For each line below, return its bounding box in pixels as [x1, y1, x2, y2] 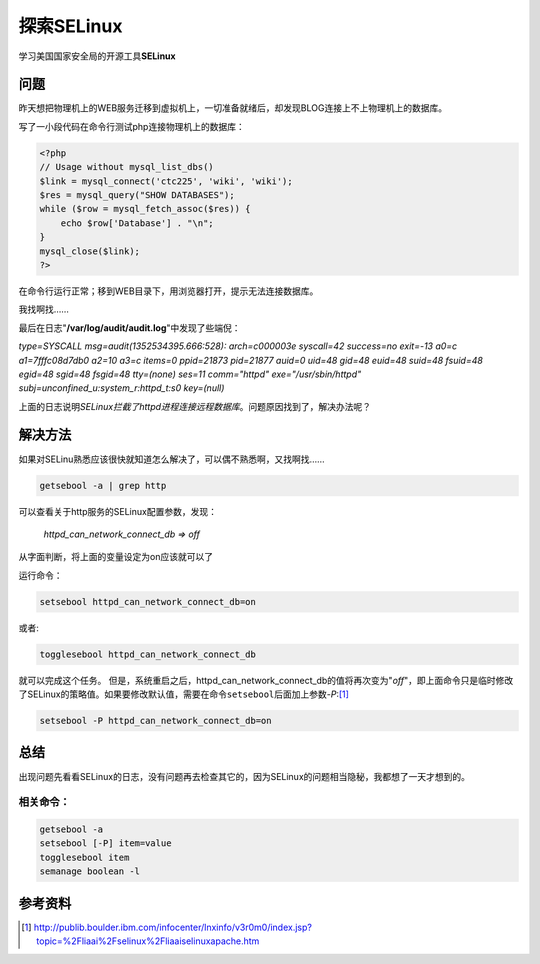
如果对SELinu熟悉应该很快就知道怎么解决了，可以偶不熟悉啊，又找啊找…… [18, 453, 325, 465]
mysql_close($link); [39, 245, 140, 257]
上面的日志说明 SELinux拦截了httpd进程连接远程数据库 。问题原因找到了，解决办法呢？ [18, 400, 372, 412]
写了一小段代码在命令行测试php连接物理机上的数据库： [18, 120, 245, 132]
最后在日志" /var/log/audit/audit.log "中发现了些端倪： [18, 321, 241, 334]
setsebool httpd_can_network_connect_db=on [39, 596, 257, 607]
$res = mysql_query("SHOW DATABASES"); [39, 190, 235, 200]
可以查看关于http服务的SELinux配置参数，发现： [18, 505, 217, 517]
